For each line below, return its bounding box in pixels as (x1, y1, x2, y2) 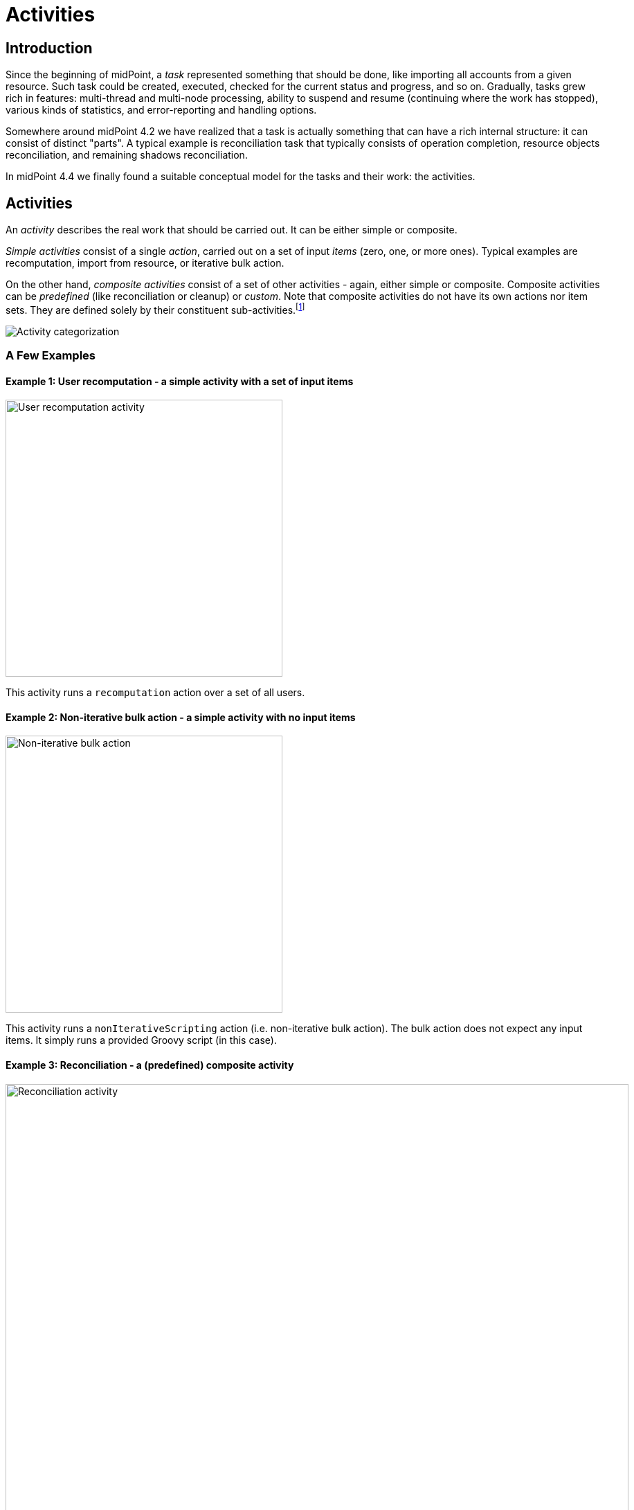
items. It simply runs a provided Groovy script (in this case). (6, 1034, 277, 1047)
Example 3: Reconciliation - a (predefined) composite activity (6, 1059, 294, 1072)
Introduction (6, 39, 93, 57)
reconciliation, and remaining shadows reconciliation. (6, 149, 248, 161)
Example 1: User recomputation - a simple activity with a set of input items (6, 375, 354, 387)
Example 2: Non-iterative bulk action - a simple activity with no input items (6, 711, 356, 723)
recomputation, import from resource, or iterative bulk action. (6, 257, 284, 269)
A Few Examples (6, 348, 96, 363)
